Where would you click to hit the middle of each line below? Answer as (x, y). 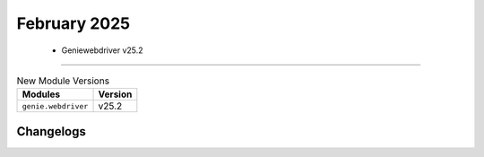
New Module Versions (63, 81)
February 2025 (73, 23)
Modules (41, 94)
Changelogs (52, 131)
